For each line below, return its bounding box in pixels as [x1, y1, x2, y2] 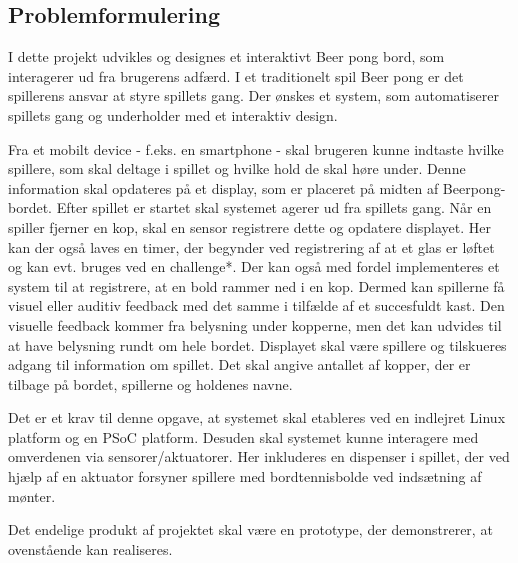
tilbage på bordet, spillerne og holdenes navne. [8, 373, 293, 394]
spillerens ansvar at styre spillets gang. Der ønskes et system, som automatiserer [8, 85, 499, 106]
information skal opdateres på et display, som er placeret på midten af [8, 177, 439, 198]
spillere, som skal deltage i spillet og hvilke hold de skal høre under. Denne [8, 158, 466, 179]
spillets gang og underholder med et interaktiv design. [8, 104, 338, 125]
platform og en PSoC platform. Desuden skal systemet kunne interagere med [8, 426, 479, 447]
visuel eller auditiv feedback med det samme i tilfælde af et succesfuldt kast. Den [8, 295, 505, 316]
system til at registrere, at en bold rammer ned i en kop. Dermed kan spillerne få [8, 275, 505, 296]
